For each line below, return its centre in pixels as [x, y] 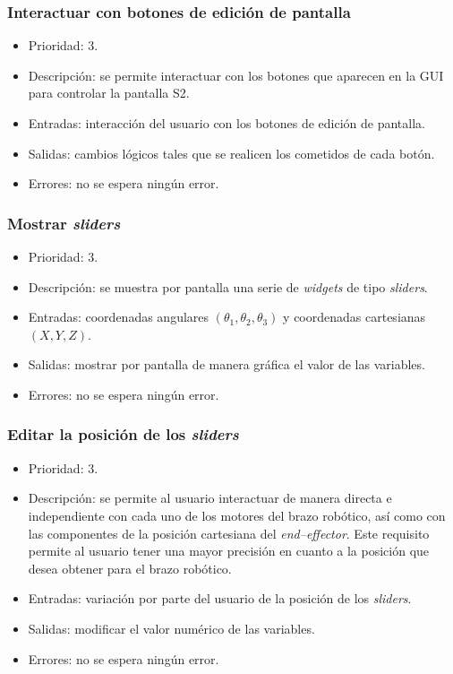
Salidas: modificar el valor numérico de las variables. [171, 628]
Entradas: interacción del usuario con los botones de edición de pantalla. [226, 123]
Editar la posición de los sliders [123, 434]
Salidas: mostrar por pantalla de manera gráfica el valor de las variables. [226, 364]
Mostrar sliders [64, 223]
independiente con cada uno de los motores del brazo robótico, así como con [237, 515]
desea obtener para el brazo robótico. [130, 568]
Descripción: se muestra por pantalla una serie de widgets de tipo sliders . [228, 286]
